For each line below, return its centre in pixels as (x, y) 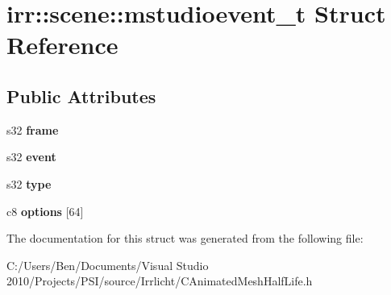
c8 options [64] (45, 211)
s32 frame (33, 129)
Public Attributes (81, 96)
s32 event (31, 157)
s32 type (29, 183)
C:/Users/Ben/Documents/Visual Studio (108, 265)
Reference (62, 45)
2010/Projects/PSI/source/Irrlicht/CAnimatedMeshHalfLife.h (160, 281)
